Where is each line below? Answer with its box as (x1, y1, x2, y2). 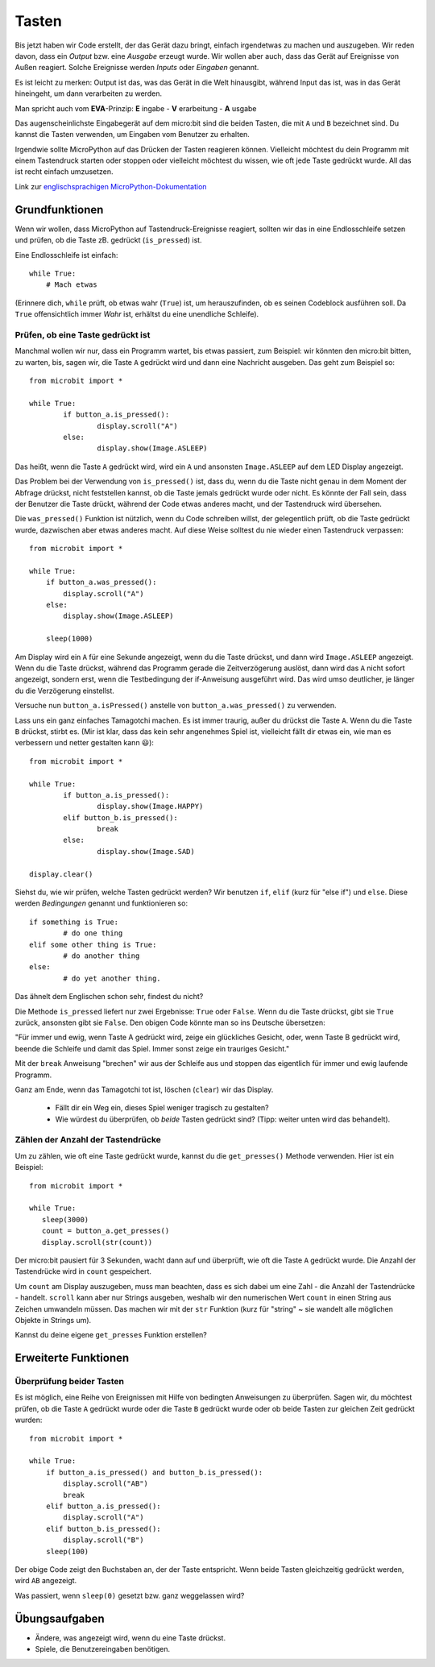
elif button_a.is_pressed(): (45, 1501, 161, 1511)
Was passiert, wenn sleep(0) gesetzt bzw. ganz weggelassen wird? (14, 1590, 245, 1600)
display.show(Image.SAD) (97, 847, 195, 856)
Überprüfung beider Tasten (14, 1376, 125, 1387)
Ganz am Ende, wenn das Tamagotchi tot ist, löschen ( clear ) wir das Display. (14, 1084, 274, 1094)
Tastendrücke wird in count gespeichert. (14, 1267, 152, 1276)
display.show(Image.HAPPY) (97, 802, 204, 811)
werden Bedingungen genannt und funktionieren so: (14, 898, 188, 908)
